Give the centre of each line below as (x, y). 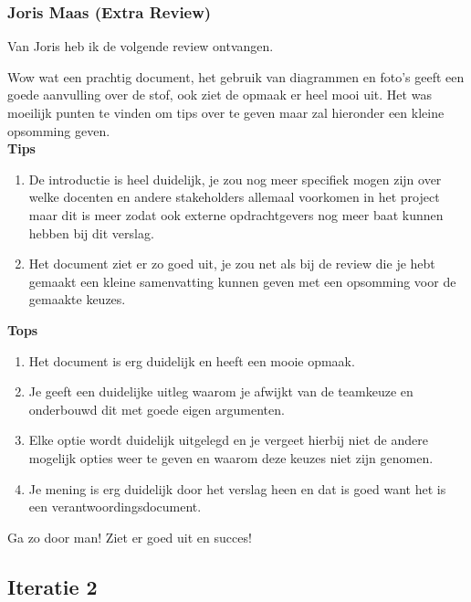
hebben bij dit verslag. (91, 232)
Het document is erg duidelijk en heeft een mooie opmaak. (192, 360)
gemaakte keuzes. (77, 299)
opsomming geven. (59, 130)
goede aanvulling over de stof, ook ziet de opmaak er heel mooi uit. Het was (220, 95)
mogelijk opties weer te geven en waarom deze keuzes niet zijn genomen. (231, 457)
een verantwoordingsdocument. (115, 507)
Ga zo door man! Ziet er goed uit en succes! (130, 537)
